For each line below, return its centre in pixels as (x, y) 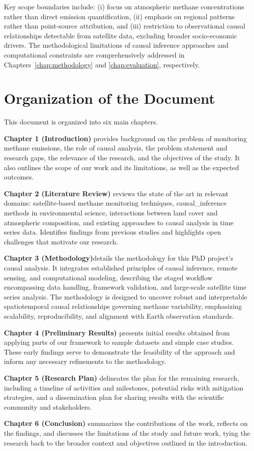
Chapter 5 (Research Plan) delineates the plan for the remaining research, (122, 377)
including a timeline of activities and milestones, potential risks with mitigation (124, 387)
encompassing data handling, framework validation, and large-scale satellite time (125, 287)
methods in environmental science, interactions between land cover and (111, 213)
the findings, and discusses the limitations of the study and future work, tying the (127, 433)
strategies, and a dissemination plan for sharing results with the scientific (114, 397)
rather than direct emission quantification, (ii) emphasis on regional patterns (119, 16)
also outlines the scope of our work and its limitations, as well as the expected (122, 167)
